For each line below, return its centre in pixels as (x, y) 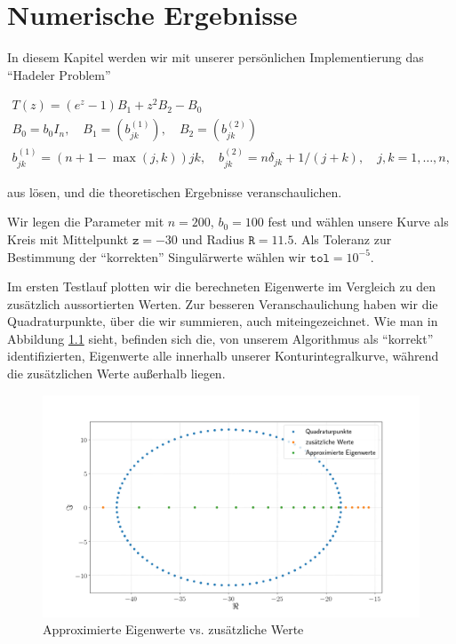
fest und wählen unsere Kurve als (358, 222)
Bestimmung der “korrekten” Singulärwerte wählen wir (157, 256)
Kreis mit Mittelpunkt (68, 239)
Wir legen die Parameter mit (86, 222)
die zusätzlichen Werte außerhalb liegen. (116, 374)
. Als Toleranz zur (343, 239)
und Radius (213, 239)
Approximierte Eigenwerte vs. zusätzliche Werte (173, 629)
